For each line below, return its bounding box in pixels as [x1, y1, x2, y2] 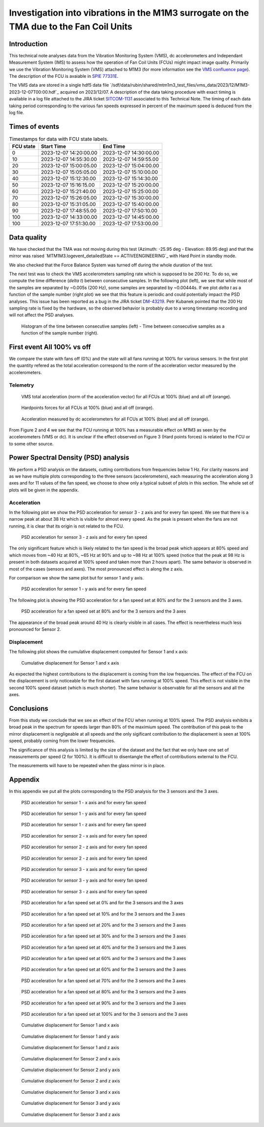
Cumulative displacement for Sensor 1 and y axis [21, 1033, 119, 1039]
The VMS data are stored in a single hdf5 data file [9, 82, 110, 88]
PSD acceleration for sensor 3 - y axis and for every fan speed [21, 877, 148, 884]
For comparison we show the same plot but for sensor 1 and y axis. [9, 575, 144, 581]
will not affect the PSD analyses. [9, 312, 74, 318]
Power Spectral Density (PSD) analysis [9, 454, 130, 462]
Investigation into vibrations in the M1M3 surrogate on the [9, 7, 249, 18]
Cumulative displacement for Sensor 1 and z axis [21, 1045, 119, 1051]
